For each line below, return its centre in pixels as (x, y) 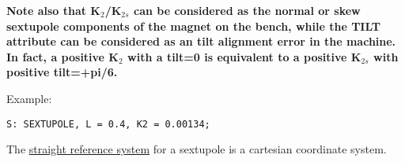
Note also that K (53, 10)
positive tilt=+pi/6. (62, 72)
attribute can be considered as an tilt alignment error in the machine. (201, 41)
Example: (29, 98)
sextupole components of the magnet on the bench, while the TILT (193, 26)
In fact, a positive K (62, 56)
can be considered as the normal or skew (247, 10)
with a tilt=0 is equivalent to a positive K (244, 56)
